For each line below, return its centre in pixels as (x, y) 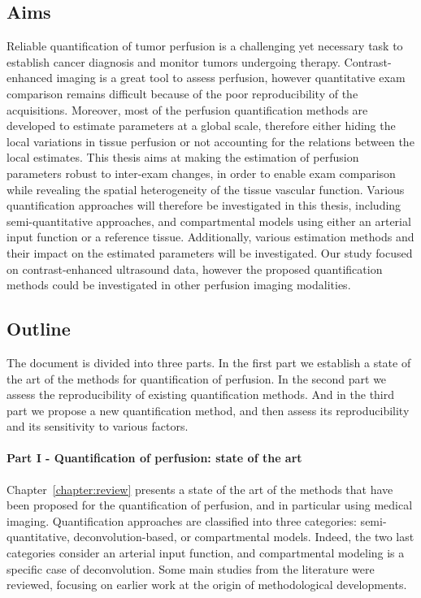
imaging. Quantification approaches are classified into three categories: (182, 520)
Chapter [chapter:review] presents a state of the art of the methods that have (200, 489)
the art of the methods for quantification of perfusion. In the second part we (197, 378)
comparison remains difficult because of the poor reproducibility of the (182, 93)
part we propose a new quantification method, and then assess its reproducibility (208, 410)
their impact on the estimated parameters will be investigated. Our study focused (210, 252)
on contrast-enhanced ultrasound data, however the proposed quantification (195, 269)
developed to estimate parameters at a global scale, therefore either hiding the (201, 126)
